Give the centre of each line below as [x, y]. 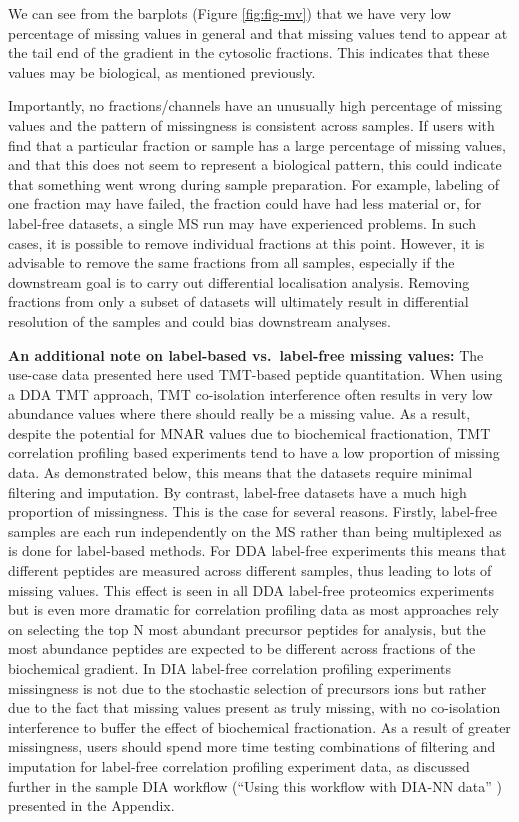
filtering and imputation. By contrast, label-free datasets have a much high [237, 491]
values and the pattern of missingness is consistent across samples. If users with [251, 124]
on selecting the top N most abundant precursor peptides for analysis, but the [247, 628]
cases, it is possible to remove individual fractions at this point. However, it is [246, 242]
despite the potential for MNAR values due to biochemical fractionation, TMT [249, 432]
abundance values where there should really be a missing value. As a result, [239, 413]
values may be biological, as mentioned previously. [162, 71]
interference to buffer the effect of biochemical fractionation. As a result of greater [259, 726]
